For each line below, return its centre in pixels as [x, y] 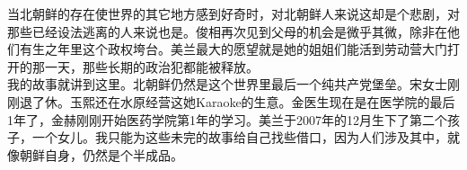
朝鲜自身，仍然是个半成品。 [101, 154]
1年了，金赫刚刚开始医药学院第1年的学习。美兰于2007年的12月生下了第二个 [227, 119]
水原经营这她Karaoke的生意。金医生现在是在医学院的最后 [287, 101]
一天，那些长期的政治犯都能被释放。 [151, 66]
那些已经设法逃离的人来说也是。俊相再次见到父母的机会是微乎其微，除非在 [227, 31]
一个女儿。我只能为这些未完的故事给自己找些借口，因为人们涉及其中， [239, 137]
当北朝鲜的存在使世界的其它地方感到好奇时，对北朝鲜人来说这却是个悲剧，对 [233, 13]
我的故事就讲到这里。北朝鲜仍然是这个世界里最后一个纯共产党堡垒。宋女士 [227, 84]
